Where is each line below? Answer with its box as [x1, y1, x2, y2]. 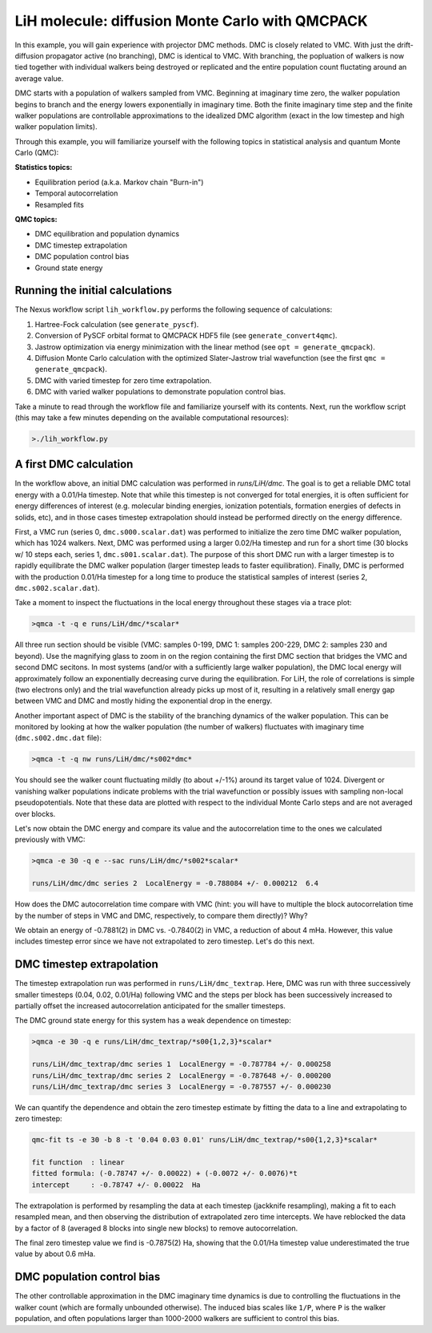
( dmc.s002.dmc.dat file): [14, 733, 102, 743]
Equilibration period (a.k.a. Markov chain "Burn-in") [34, 177, 204, 187]
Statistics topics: [14, 163, 73, 172]
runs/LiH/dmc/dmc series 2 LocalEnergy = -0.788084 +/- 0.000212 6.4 [31, 879, 319, 888]
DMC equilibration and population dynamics [34, 229, 180, 239]
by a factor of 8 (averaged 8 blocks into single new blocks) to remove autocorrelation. [14, 1223, 298, 1233]
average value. [14, 73, 64, 83]
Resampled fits [34, 200, 84, 209]
